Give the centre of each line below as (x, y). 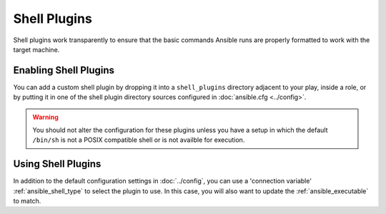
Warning (45, 117)
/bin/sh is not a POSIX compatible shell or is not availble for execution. (139, 140)
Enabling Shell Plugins (64, 70)
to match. (27, 201)
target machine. (36, 49)
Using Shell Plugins (57, 164)
